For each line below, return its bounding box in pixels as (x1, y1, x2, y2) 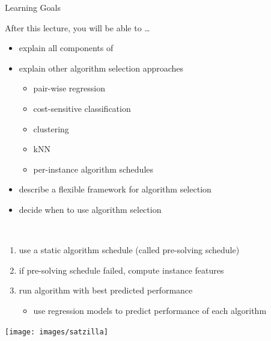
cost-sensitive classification (33, 102, 131, 114)
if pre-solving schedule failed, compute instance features (19, 263, 224, 276)
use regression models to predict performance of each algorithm (33, 304, 267, 316)
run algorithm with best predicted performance (19, 284, 193, 296)
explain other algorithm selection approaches (19, 61, 184, 74)
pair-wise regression (33, 82, 105, 94)
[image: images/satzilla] (5, 327, 108, 336)
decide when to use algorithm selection (19, 203, 162, 215)
